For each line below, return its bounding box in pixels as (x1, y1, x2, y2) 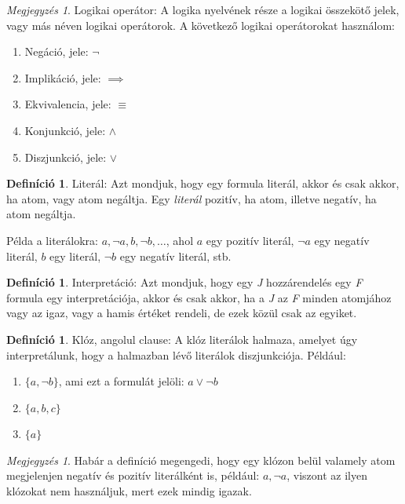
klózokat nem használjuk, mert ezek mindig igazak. (6, 483, 252, 499)
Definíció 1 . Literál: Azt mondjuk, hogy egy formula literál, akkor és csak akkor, (6, 175, 400, 192)
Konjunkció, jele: (24, 122, 106, 138)
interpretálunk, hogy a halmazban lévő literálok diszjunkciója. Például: (6, 346, 346, 363)
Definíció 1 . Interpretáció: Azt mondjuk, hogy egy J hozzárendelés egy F (6, 274, 363, 290)
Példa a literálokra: (6, 232, 98, 248)
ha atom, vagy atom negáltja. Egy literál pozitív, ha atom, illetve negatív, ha (6, 190, 377, 206)
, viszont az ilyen (286, 467, 367, 484)
